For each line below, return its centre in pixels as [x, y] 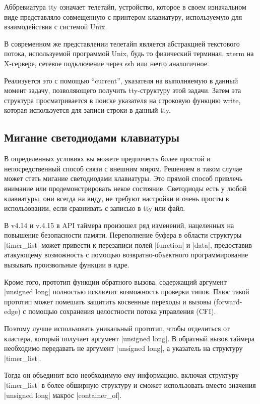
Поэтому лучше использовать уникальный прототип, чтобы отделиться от [117, 328]
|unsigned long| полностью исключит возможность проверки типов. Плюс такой [127, 291]
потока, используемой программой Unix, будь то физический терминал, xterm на [129, 53]
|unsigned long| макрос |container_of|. [63, 395]
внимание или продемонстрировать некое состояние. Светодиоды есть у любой [125, 188]
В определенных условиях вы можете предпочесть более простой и [107, 159]
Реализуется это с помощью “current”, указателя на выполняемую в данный [121, 80]
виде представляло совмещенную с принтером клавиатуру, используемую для [123, 16]
